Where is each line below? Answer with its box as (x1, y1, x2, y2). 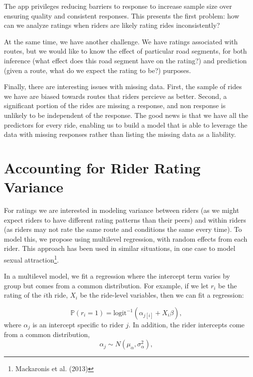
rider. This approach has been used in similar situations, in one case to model (4, 243, 235, 253)
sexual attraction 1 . (4, 253, 59, 264)
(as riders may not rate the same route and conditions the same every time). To (4, 224, 242, 234)
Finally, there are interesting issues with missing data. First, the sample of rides (4, 81, 242, 92)
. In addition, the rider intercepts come (128, 320, 245, 330)
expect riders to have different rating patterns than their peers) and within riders (4, 214, 246, 225)
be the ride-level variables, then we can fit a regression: (80, 290, 244, 300)
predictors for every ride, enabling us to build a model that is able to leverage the (4, 119, 248, 130)
